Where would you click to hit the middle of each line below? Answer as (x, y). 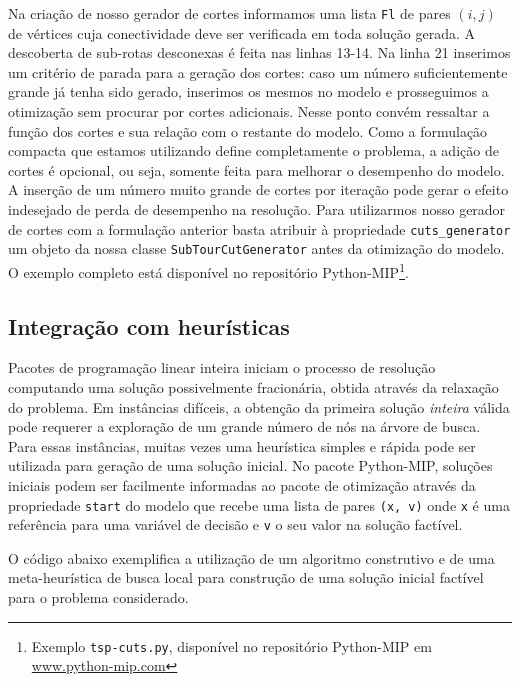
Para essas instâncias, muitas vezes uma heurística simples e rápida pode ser (242, 445)
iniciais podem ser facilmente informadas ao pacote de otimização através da (242, 484)
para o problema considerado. (98, 597)
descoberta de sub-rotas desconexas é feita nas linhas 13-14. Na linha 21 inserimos (259, 52)
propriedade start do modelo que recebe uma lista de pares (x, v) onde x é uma (259, 504)
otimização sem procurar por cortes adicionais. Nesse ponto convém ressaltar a (249, 111)
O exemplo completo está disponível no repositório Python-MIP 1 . (208, 270)
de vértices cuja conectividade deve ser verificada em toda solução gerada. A (241, 32)
